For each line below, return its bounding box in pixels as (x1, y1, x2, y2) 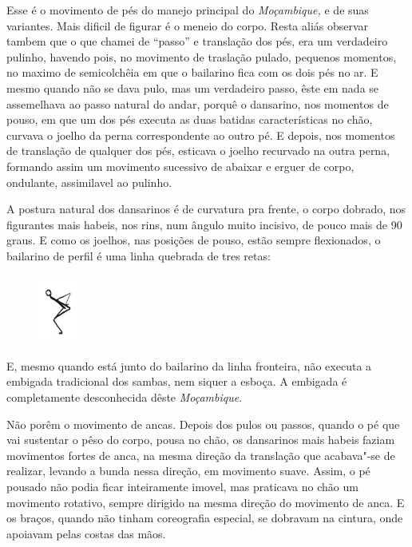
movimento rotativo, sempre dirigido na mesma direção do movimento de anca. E (6, 493, 405, 510)
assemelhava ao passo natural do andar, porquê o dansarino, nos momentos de (6, 95, 389, 112)
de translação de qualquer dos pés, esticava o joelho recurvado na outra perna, (6, 142, 390, 159)
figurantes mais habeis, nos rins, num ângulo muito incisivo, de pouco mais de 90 (6, 216, 402, 232)
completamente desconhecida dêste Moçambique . (6, 388, 243, 405)
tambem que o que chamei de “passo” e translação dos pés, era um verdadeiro (6, 33, 388, 50)
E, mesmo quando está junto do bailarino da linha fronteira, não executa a (6, 357, 372, 374)
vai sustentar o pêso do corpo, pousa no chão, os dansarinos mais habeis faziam (6, 431, 395, 448)
